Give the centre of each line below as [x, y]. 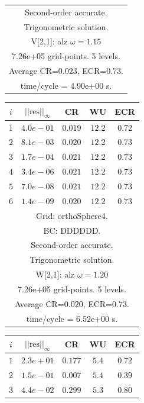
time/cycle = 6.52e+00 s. [72, 318]
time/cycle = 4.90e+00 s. [66, 85]
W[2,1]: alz [55, 274]
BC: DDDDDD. [72, 230]
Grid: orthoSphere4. [72, 215]
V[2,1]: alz [49, 41]
